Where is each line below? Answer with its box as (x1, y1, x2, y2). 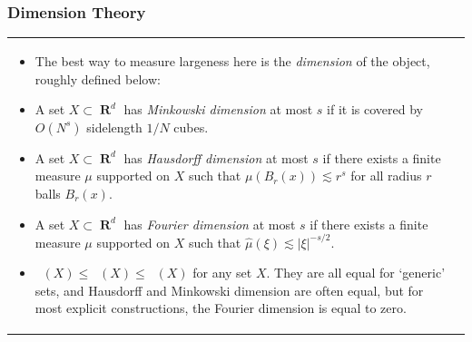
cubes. (173, 117, 209, 136)
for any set (192, 263, 252, 282)
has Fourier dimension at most (123, 214, 296, 233)
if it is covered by (327, 100, 423, 119)
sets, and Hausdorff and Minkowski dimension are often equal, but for (34, 280, 424, 299)
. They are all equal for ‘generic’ (266, 263, 446, 282)
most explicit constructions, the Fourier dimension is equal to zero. (34, 298, 407, 318)
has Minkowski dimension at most (123, 100, 313, 119)
